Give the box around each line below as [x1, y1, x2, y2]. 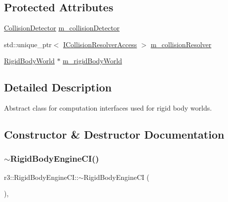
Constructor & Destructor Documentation [4, 127, 225, 142]
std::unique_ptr [4, 39, 52, 49]
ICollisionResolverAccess [63, 39, 137, 49]
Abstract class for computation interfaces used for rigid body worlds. [4, 103, 212, 113]
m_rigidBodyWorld [63, 56, 122, 66]
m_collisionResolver [151, 39, 212, 49]
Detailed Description [4, 80, 112, 95]
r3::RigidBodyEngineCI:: [4, 172, 78, 182]
